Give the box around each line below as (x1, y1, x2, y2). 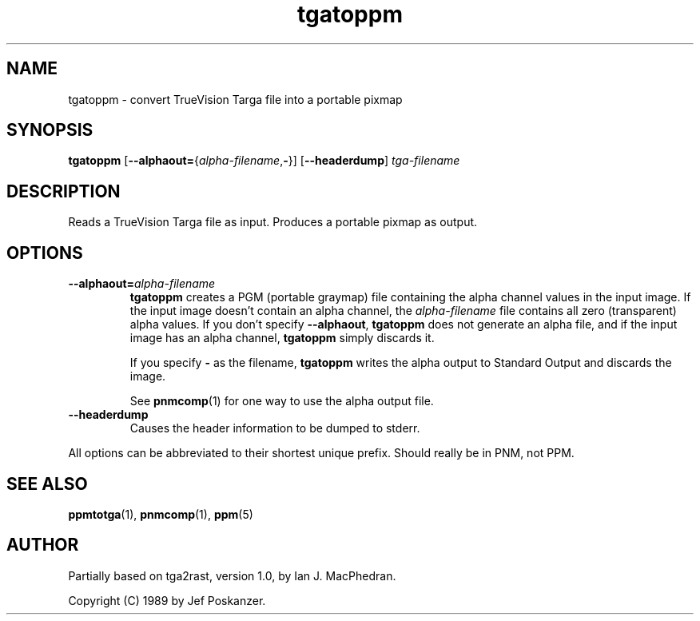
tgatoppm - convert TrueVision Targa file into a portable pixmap (68, 92, 403, 106)
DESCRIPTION (6, 181, 121, 201)
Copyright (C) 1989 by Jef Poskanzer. (68, 593, 266, 607)
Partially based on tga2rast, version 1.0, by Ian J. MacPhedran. (68, 568, 396, 583)
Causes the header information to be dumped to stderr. (129, 421, 420, 436)
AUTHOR (6, 535, 79, 555)
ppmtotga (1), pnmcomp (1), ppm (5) (68, 507, 253, 521)
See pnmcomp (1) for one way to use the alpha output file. (129, 394, 434, 408)
